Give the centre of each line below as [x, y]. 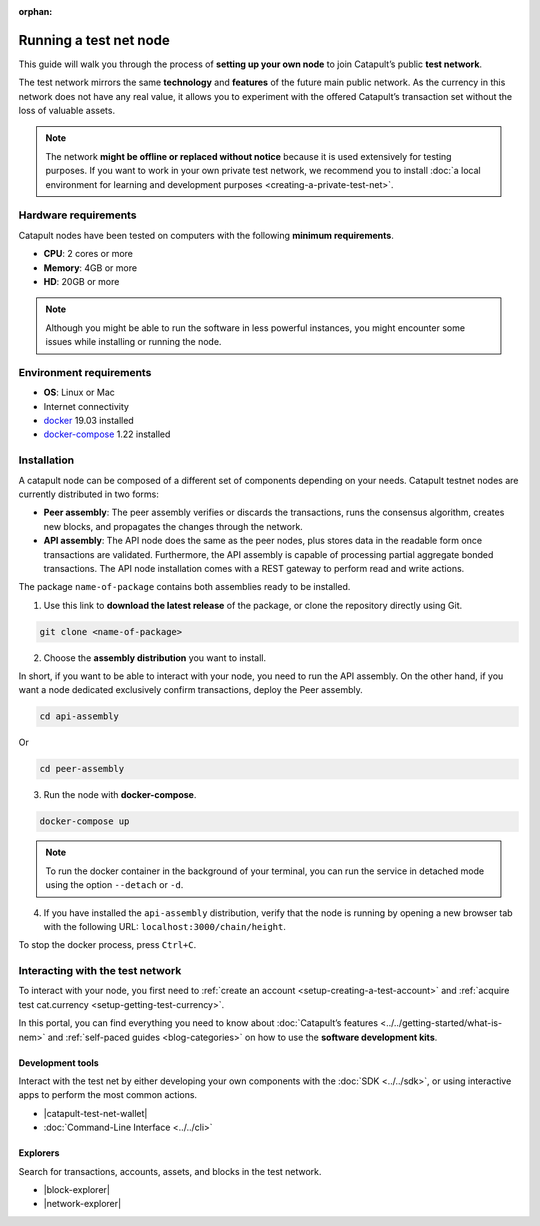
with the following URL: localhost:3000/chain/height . [165, 926]
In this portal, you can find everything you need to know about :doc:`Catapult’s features [198, 1023]
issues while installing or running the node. [133, 342]
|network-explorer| [82, 1204]
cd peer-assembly [82, 769]
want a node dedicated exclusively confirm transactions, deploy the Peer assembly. [191, 690]
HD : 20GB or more [81, 281]
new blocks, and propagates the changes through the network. [173, 526]
